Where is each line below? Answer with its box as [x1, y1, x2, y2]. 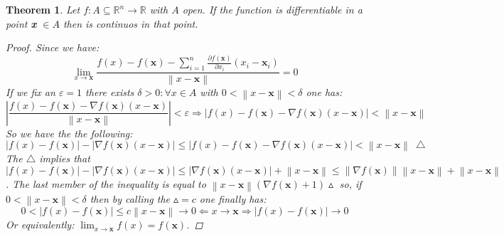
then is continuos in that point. [63, 16, 198, 31]
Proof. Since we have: [6, 40, 100, 55]
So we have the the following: [6, 125, 133, 140]
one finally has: [199, 191, 267, 206]
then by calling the [90, 191, 171, 206]
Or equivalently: [6, 217, 75, 232]
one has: [306, 85, 343, 100]
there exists [85, 85, 134, 100]
